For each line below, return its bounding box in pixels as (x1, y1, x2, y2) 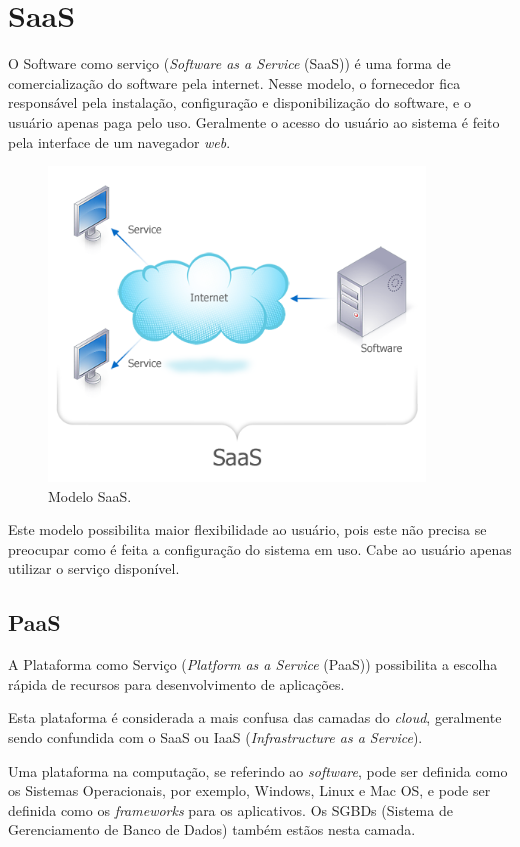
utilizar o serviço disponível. (8, 558, 180, 579)
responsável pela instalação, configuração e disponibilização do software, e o (8, 92, 471, 113)
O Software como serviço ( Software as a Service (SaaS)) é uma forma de (8, 53, 451, 74)
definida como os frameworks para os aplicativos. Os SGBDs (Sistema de (8, 799, 453, 820)
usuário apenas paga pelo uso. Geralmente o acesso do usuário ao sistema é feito (8, 111, 500, 132)
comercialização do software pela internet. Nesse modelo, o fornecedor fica (8, 72, 461, 93)
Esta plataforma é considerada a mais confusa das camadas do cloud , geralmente (8, 707, 502, 728)
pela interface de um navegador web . (8, 131, 231, 152)
